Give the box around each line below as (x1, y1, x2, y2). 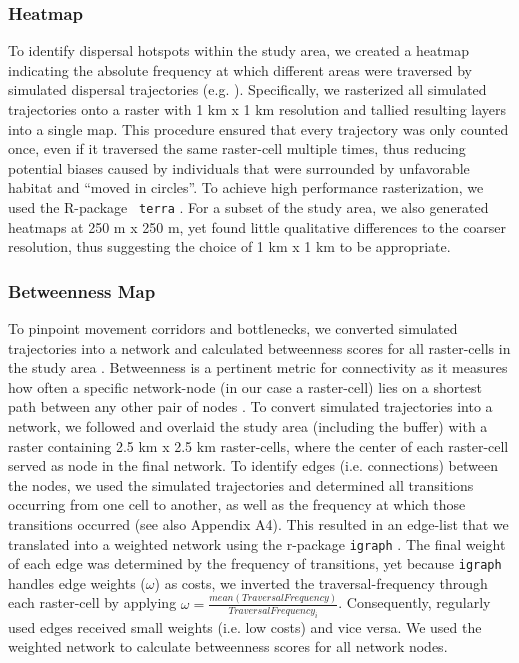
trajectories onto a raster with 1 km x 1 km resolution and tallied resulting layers (8, 99, 507, 119)
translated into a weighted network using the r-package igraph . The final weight (8, 533, 506, 554)
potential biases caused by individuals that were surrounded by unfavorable (8, 157, 470, 178)
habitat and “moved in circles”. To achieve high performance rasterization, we (8, 177, 484, 198)
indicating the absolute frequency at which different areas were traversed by (8, 59, 473, 80)
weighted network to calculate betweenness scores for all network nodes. (8, 636, 448, 657)
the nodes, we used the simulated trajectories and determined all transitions (8, 474, 474, 495)
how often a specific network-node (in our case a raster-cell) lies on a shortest (8, 376, 482, 397)
